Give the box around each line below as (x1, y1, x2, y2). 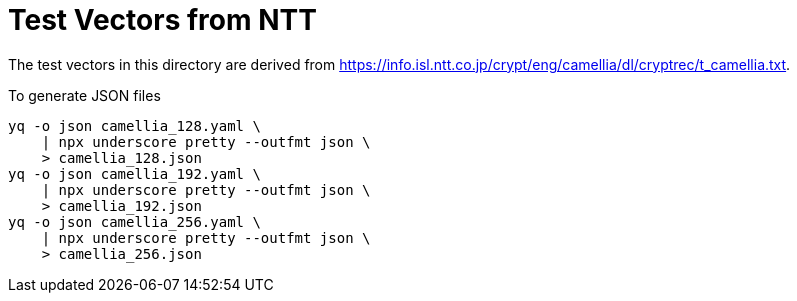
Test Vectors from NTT (8, 3, 317, 37)
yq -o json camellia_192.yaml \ (8, 165, 261, 182)
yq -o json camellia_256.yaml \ (8, 213, 261, 230)
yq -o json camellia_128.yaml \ (8, 117, 261, 134)
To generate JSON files (8, 86, 161, 104)
